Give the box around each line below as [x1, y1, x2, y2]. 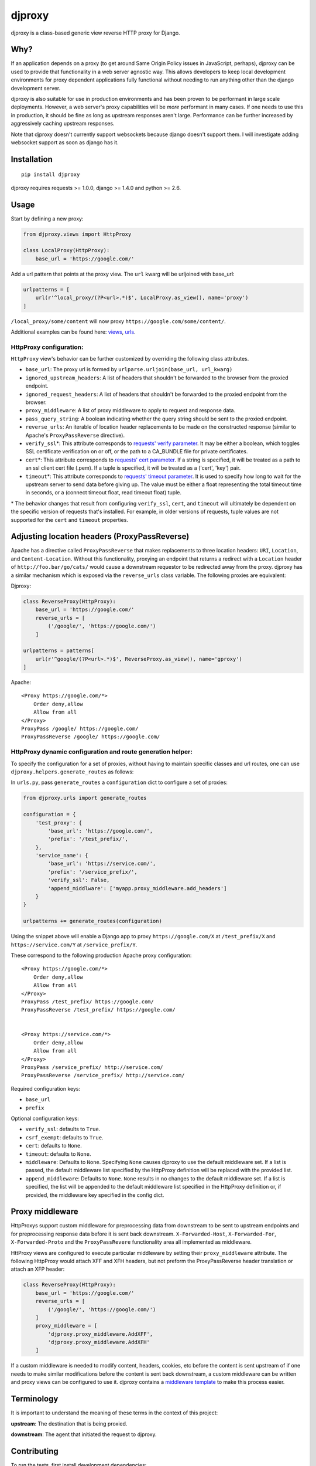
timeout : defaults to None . [25, 1150, 91, 1158]
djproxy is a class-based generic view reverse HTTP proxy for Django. [11, 29, 181, 36]
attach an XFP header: [11, 1265, 65, 1272]
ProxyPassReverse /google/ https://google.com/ [21, 734, 160, 740]
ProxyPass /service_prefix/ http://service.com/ [21, 1064, 163, 1071]
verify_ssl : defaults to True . [25, 1126, 101, 1133]
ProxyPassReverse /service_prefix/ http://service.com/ [21, 1072, 185, 1079]
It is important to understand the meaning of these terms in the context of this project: [11, 1409, 218, 1416]
